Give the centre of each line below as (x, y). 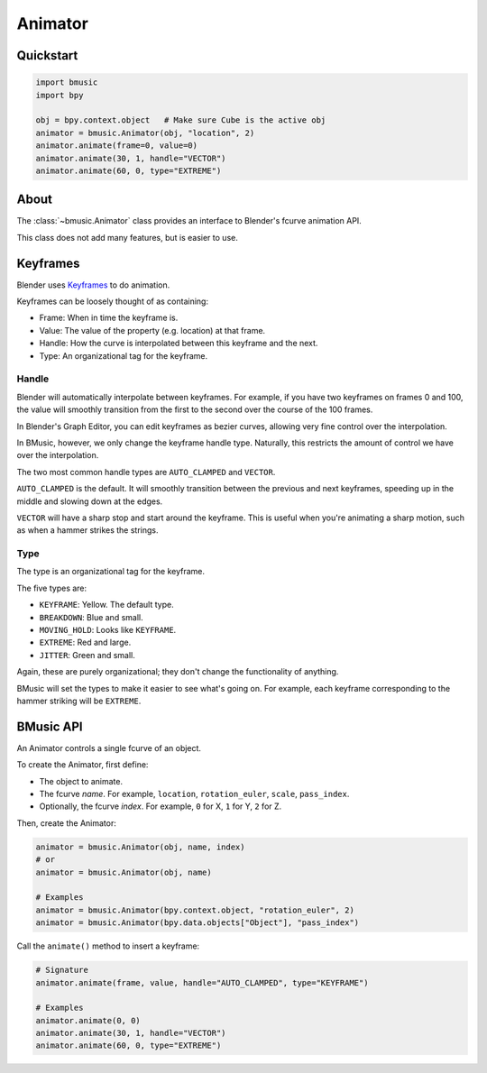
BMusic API (50, 726)
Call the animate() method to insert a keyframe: (108, 946)
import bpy (60, 95)
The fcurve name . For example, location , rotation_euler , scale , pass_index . (194, 794)
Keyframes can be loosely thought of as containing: (113, 301)
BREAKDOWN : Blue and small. (91, 617)
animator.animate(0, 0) (88, 1020)
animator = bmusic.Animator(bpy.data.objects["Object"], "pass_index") (198, 923)
